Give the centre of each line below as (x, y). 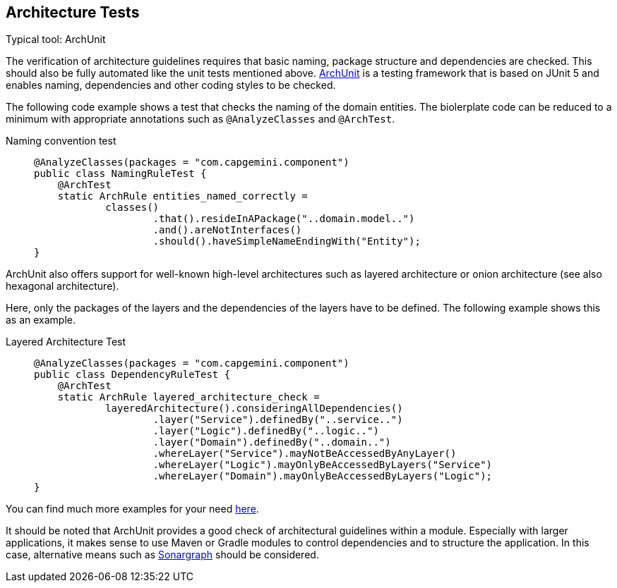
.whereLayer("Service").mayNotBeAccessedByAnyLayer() (305, 454)
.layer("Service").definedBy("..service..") (278, 420)
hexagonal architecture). (62, 286)
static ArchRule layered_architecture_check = (188, 397)
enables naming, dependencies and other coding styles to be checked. (171, 85)
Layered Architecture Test (66, 342)
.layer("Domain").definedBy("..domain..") (272, 442)
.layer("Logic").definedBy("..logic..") (266, 431)
